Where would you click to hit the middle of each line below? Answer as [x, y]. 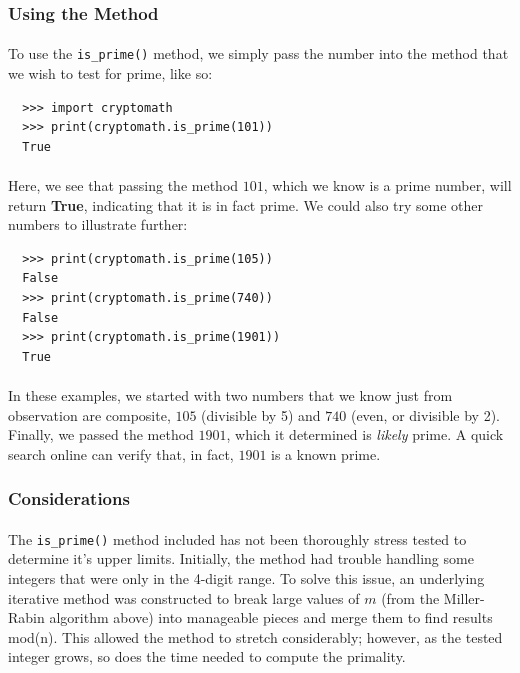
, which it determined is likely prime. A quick [365, 434]
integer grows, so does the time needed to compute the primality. [207, 656]
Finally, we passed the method [101, 434]
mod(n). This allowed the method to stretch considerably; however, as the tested [255, 636]
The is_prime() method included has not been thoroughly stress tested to [237, 538]
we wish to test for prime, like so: [110, 73]
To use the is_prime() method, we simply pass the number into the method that [258, 53]
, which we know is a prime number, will [387, 185]
